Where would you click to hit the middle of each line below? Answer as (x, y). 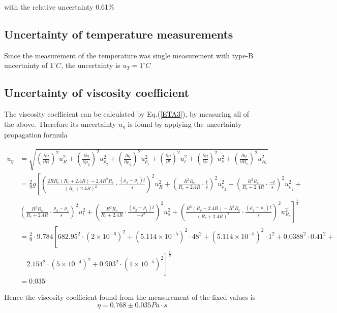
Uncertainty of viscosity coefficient (97, 93)
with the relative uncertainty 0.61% (59, 7)
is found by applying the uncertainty (185, 124)
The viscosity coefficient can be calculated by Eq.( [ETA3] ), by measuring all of (127, 114)
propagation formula (36, 135)
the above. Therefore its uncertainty (60, 124)
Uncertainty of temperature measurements (119, 34)
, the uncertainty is (91, 65)
